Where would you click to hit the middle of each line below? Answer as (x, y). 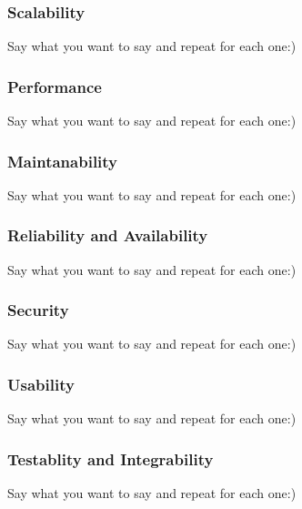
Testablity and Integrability (111, 458)
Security (38, 310)
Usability (41, 384)
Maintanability (63, 161)
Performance (55, 86)
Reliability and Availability (108, 235)
